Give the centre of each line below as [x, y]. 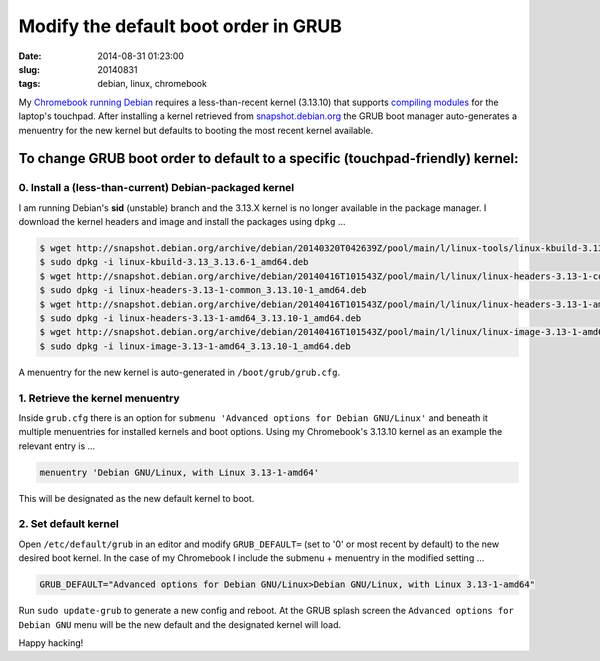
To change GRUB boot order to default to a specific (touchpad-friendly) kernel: [268, 158]
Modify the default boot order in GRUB [180, 26]
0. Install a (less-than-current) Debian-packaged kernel [156, 188]
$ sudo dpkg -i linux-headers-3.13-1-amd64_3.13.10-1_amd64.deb [200, 318]
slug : [29, 69]
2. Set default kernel [68, 524]
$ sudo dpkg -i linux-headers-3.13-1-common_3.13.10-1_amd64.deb [203, 290]
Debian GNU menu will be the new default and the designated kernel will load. [180, 624]
